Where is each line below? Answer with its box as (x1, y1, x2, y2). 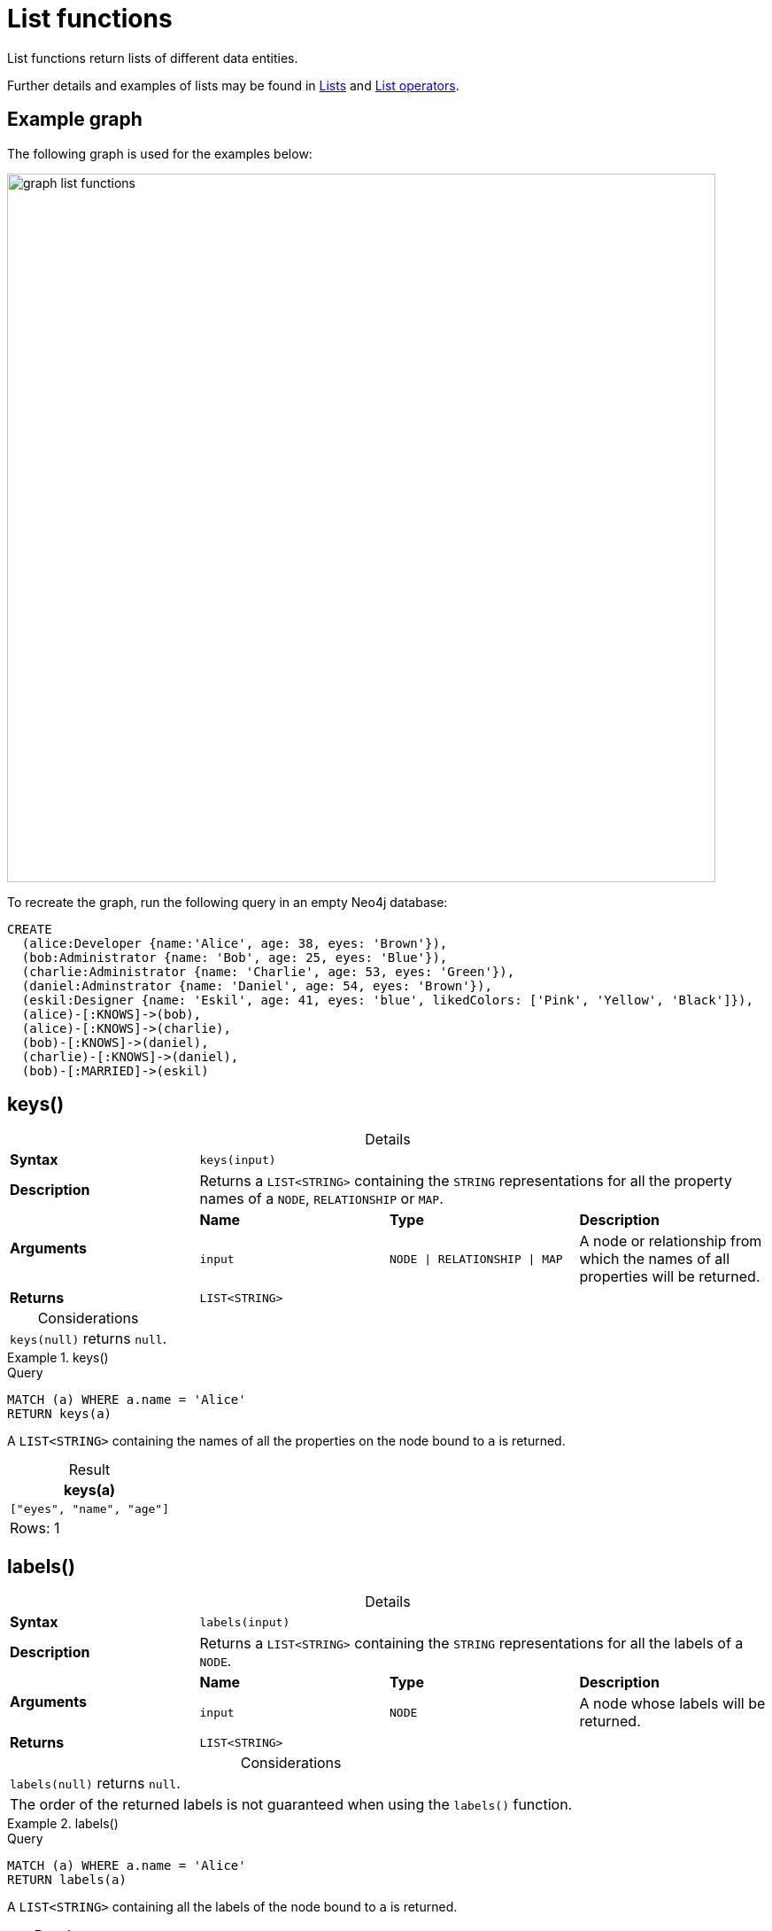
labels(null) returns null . (10, 1774, 181, 1793)
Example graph (7, 108, 143, 131)
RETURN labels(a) (7, 1873, 127, 1888)
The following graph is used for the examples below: (7, 145, 313, 161)
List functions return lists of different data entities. (7, 50, 298, 66)
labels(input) (199, 1615, 290, 1629)
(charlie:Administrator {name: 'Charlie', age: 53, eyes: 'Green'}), (21, 964, 515, 979)
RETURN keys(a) (7, 1407, 112, 1422)
